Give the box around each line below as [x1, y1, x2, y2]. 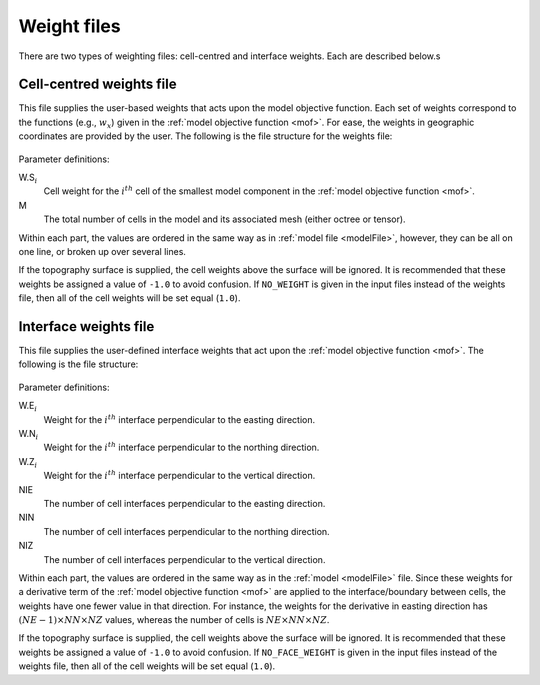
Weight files [18, 15, 121, 37]
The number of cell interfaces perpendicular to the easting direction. [43, 497, 326, 509]
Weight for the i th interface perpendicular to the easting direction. [43, 412, 315, 425]
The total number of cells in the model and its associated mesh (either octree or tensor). [43, 213, 406, 225]
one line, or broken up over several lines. [18, 245, 187, 257]
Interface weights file [18, 318, 155, 335]
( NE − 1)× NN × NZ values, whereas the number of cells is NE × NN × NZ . [18, 614, 330, 626]
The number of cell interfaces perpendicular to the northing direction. [43, 525, 330, 537]
